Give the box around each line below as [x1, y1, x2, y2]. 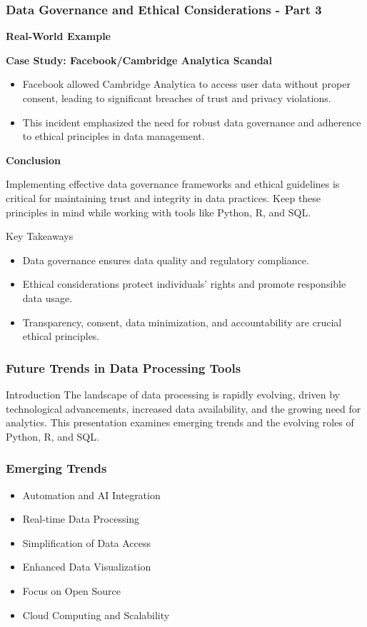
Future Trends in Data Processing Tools [6, 358, 241, 376]
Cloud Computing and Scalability [22, 607, 170, 622]
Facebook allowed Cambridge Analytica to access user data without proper [22, 76, 351, 91]
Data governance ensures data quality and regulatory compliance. [22, 252, 309, 267]
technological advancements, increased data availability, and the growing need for [6, 401, 361, 416]
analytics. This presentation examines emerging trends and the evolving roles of [6, 415, 354, 430]
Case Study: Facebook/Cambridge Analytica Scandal [6, 52, 272, 67]
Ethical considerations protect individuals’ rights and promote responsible [22, 276, 346, 291]
